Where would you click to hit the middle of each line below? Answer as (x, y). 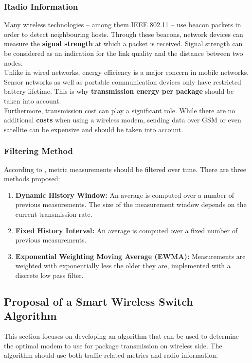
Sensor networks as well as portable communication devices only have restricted (123, 81)
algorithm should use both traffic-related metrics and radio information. (111, 355)
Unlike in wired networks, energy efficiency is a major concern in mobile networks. (126, 72)
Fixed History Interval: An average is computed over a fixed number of (126, 230)
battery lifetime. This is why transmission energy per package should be (119, 91)
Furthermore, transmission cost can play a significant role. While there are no (120, 110)
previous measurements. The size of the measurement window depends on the (131, 204)
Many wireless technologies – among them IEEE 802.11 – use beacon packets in (123, 25)
